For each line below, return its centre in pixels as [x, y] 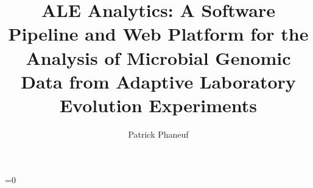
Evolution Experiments [158, 105]
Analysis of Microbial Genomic [158, 57]
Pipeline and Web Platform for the [158, 34]
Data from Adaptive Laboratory [158, 81]
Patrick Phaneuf [158, 134]
